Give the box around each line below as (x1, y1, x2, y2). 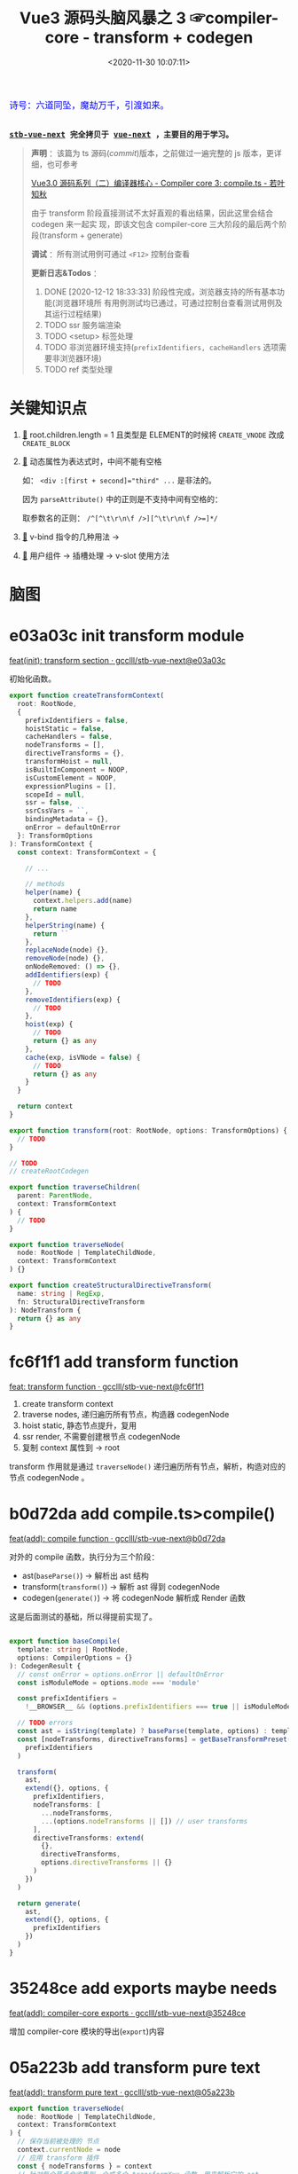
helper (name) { (25, 888, 82, 897)
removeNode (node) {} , (25, 954, 105, 963)
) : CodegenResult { (9, 1661, 82, 1670)
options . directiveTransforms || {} (41, 1858, 173, 1867)
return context (17, 1102, 74, 1111)
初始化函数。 (9, 673, 56, 684)
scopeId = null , (25, 790, 86, 799)
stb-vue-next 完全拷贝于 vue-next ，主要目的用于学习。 (9, 129, 233, 139)
